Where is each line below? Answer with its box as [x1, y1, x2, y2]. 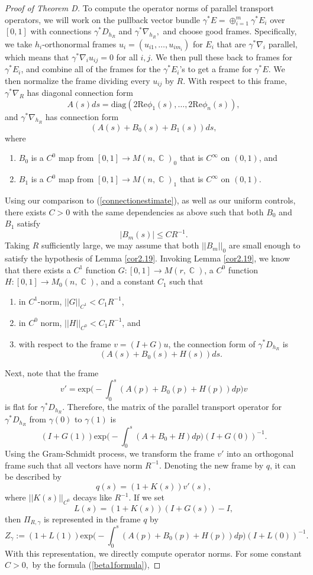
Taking [5, 239, 30, 251]
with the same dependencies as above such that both [72, 205, 264, 218]
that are [217, 37, 246, 50]
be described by [5, 470, 62, 483]
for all [116, 50, 138, 63]
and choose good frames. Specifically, [163, 25, 297, 37]
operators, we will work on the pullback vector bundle [5, 13, 201, 25]
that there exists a [5, 263, 71, 276]
